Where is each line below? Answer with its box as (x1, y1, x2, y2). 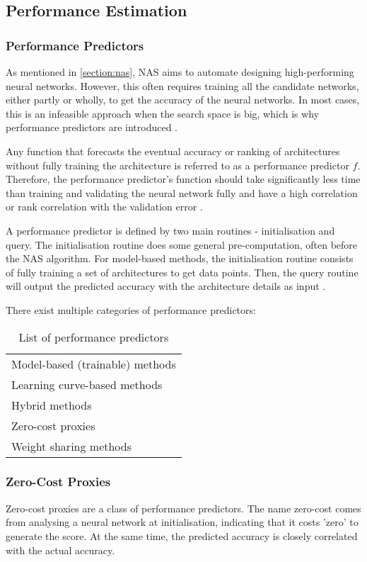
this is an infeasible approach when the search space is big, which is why (6, 106, 320, 120)
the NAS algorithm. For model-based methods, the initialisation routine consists (6, 251, 354, 266)
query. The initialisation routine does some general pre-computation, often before (6, 237, 358, 252)
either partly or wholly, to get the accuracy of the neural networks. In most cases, (6, 92, 360, 107)
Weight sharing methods (11, 437, 132, 454)
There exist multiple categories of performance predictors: (6, 302, 256, 317)
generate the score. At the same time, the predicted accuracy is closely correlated (6, 528, 358, 543)
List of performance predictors (18, 328, 169, 345)
